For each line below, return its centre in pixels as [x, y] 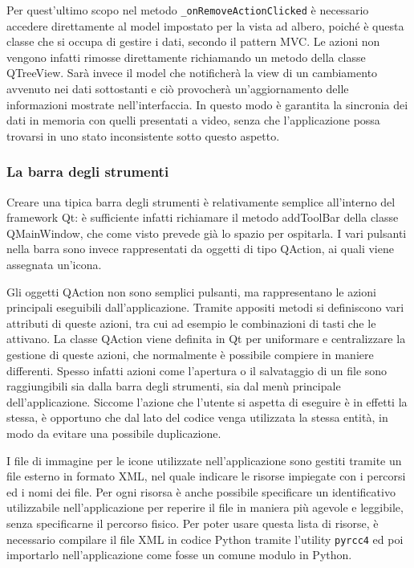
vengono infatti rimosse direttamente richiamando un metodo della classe [186, 57]
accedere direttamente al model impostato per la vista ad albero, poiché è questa [205, 25]
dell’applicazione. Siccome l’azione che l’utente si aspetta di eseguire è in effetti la [207, 401]
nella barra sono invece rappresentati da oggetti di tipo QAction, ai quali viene [200, 249]
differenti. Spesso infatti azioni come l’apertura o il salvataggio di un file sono [197, 370]
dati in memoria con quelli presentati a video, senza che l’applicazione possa [193, 120]
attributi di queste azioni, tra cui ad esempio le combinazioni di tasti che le [191, 323]
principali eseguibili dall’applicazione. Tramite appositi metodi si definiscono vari [205, 307]
